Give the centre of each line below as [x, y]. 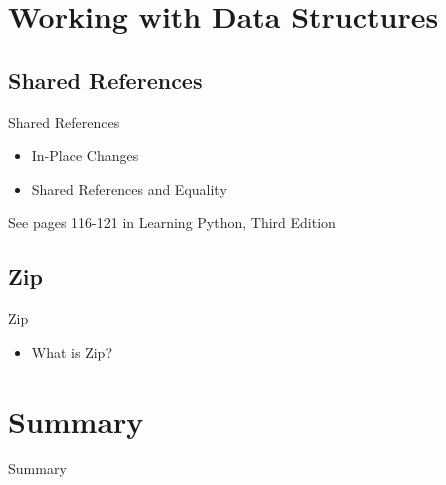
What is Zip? [71, 351]
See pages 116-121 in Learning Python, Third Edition [172, 222]
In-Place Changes [85, 155]
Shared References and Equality [129, 188]
